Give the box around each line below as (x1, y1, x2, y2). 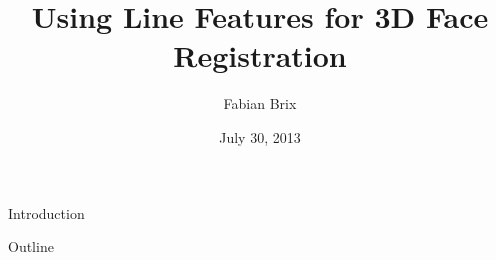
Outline (8, 236, 54, 257)
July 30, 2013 (219, 126, 301, 147)
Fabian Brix (223, 93, 297, 114)
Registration (173, 35, 347, 76)
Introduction (8, 202, 85, 223)
